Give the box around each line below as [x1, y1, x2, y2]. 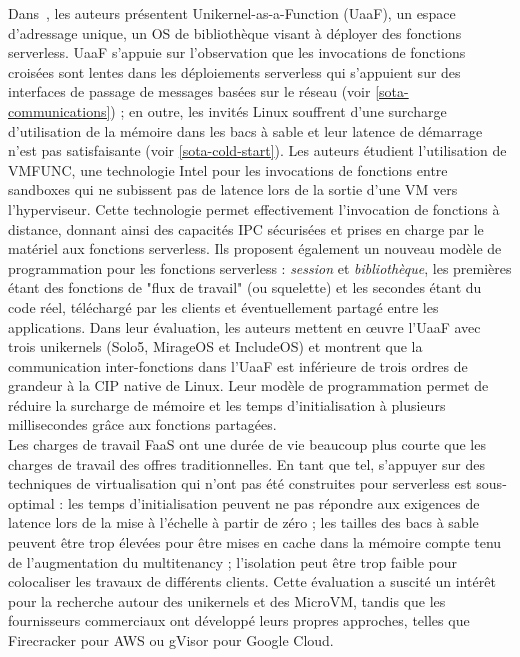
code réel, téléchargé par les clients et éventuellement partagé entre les [8, 296, 439, 317]
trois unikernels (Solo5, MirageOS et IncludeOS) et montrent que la [8, 336, 423, 357]
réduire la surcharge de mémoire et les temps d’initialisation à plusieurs [8, 394, 446, 415]
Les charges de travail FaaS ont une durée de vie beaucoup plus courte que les [8, 434, 486, 455]
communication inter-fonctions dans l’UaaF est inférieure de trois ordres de [8, 355, 468, 376]
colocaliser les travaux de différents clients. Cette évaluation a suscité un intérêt [8, 571, 496, 592]
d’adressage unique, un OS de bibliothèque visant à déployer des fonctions [8, 22, 462, 43]
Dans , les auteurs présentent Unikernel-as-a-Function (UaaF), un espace [8, 3, 456, 23]
